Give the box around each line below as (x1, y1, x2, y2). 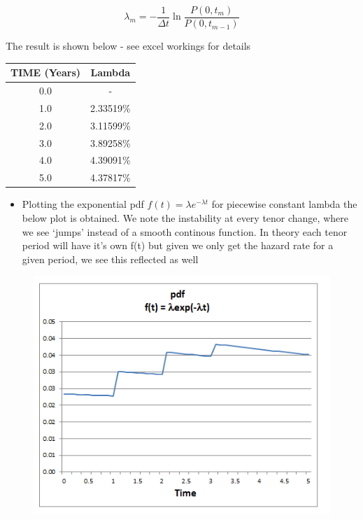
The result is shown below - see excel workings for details (6, 38, 251, 53)
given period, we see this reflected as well (22, 251, 199, 266)
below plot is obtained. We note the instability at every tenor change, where (22, 210, 348, 225)
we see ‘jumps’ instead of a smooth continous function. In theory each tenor (22, 224, 348, 239)
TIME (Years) (10, 65, 81, 80)
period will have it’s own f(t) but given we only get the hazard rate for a (22, 238, 334, 253)
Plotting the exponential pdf (22, 197, 144, 211)
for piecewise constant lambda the (211, 197, 357, 211)
